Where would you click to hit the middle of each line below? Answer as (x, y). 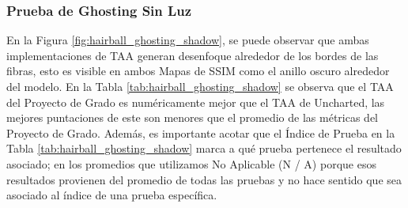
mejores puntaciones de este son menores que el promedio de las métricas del (192, 117)
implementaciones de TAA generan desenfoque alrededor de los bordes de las (193, 55)
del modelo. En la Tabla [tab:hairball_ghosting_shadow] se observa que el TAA (200, 86)
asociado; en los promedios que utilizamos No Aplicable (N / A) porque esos (191, 163)
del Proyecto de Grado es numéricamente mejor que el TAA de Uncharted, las (196, 102)
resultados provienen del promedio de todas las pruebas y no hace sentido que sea (204, 179)
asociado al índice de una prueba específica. (112, 195)
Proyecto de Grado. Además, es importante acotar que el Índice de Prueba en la (201, 132)
